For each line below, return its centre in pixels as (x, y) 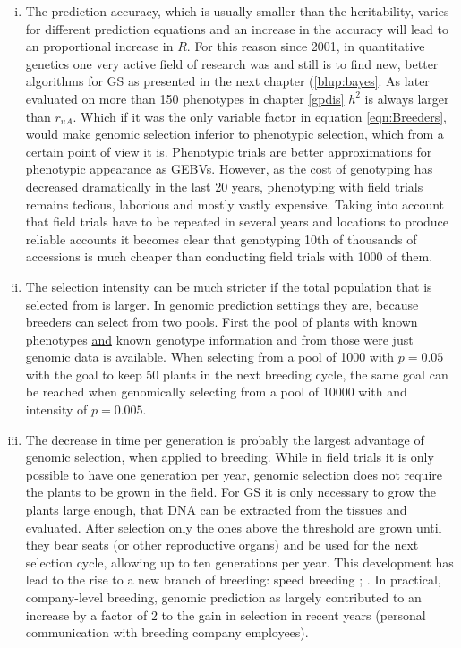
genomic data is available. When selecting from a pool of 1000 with (210, 357)
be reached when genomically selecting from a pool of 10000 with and (216, 392)
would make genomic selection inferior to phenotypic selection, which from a (235, 134)
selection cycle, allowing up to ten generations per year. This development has (239, 562)
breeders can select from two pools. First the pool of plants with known (222, 322)
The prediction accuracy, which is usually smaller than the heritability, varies (237, 11)
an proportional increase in (99, 46)
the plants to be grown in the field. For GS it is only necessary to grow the (230, 492)
